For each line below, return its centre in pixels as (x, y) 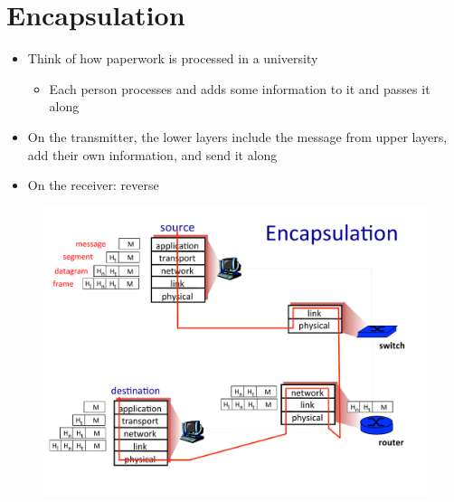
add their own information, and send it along (152, 154)
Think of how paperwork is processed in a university (173, 58)
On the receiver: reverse (93, 185)
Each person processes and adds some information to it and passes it (240, 88)
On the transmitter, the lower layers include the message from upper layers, (237, 136)
